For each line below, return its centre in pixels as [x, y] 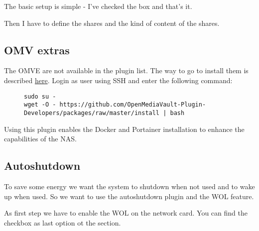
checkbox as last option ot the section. [63, 222]
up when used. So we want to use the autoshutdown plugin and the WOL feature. [129, 196]
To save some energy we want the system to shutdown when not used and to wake [129, 186]
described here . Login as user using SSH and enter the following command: [118, 80]
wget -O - [40, 105]
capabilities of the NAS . [40, 139]
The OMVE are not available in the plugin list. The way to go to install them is [126, 70]
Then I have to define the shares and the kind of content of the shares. [112, 23]
